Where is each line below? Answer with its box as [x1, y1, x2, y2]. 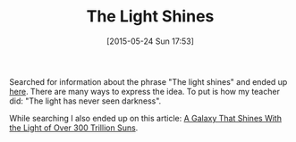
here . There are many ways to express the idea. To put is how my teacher [9, 86, 280, 96]
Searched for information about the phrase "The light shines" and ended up [9, 76, 288, 87]
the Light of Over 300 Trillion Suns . [9, 122, 139, 133]
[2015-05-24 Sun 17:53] [106, 36, 195, 46]
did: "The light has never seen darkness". [9, 96, 162, 106]
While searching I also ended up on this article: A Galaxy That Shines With [9, 113, 282, 123]
